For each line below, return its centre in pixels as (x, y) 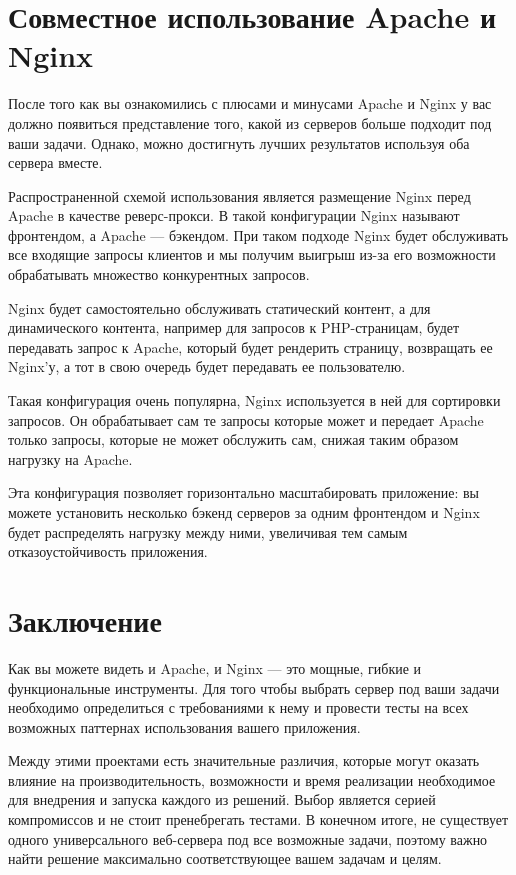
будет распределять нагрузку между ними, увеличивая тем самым (208, 531)
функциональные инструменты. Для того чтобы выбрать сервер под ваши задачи (254, 687)
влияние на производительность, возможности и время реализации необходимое (252, 779)
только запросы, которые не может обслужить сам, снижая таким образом (233, 439)
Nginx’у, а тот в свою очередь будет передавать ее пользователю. (207, 366)
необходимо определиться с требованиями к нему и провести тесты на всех (238, 707)
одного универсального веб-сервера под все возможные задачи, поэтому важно (248, 838)
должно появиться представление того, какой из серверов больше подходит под (250, 122)
